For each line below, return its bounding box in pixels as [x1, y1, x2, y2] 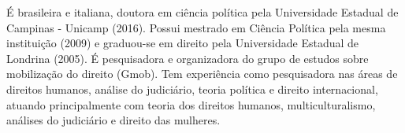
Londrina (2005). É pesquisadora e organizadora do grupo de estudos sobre [6, 50, 369, 66]
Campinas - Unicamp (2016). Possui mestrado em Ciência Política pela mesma [6, 19, 386, 35]
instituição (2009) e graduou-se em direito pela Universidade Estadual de [6, 35, 359, 51]
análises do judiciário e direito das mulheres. [6, 112, 221, 128]
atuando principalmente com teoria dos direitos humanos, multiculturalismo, [6, 96, 376, 113]
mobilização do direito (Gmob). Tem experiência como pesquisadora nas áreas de [6, 65, 398, 82]
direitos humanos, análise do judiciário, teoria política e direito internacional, [6, 80, 378, 97]
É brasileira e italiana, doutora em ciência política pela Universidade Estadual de [6, 4, 399, 20]
